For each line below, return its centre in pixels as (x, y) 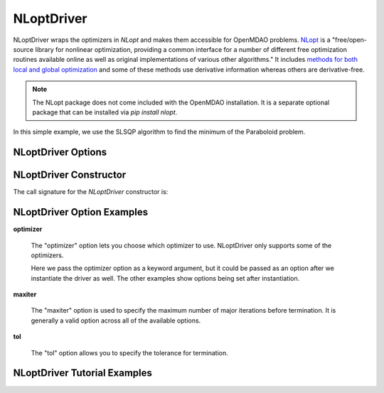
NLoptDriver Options (60, 152)
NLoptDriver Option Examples (81, 212)
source (23, 49)
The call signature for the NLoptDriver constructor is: (91, 192)
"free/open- (350, 40)
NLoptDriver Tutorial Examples (83, 373)
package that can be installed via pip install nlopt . (105, 112)
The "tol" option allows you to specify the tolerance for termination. (129, 352)
